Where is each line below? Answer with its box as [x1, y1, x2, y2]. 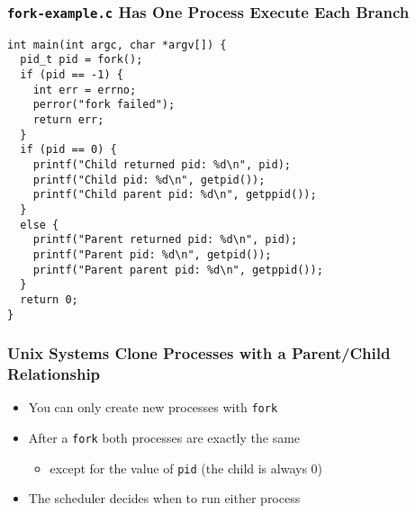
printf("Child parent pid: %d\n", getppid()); [32, 188, 317, 202]
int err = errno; [32, 83, 137, 96]
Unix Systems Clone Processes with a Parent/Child [7, 342, 391, 364]
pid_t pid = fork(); [20, 53, 143, 67]
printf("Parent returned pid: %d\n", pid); [32, 233, 298, 247]
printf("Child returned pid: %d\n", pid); [32, 158, 291, 172]
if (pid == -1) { [20, 68, 123, 82]
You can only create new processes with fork [28, 398, 278, 417]
